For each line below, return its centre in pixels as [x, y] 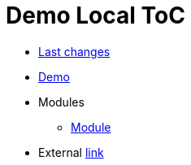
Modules [61, 102]
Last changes [74, 51]
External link [71, 152]
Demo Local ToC [95, 15]
